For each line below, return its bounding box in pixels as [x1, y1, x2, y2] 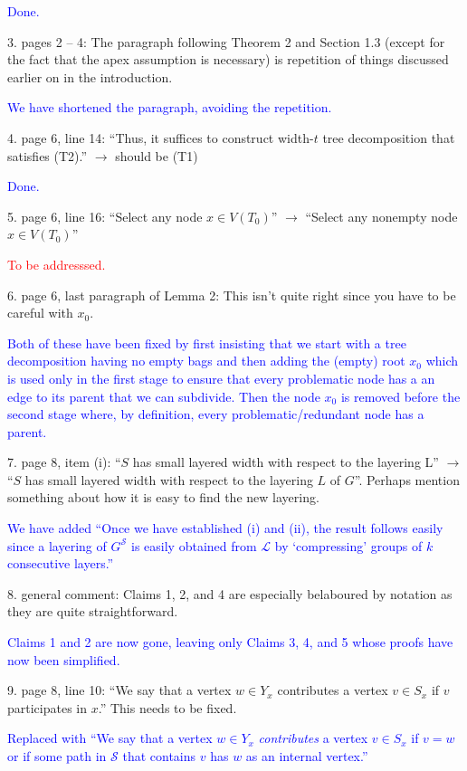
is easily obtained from [131, 536, 257, 555]
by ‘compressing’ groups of [274, 536, 423, 555]
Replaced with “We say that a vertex [7, 728, 213, 747]
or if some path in [7, 747, 107, 765]
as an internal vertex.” [245, 747, 368, 765]
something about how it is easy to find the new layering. [7, 488, 319, 507]
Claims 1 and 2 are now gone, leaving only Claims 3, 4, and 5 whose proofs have [7, 633, 453, 652]
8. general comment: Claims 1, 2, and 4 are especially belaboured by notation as [7, 584, 453, 603]
